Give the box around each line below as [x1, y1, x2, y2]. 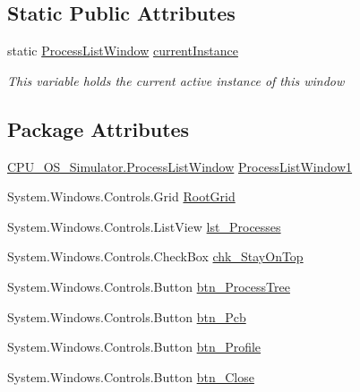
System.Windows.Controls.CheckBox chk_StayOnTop [7, 247, 304, 266]
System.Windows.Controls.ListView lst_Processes [7, 217, 281, 235]
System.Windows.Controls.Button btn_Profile [7, 337, 261, 356]
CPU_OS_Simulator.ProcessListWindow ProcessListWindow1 [7, 157, 353, 175]
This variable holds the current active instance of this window [7, 71, 345, 89]
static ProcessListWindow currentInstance [7, 41, 238, 60]
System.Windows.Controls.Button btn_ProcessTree [7, 277, 290, 295]
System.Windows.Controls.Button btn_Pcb [7, 307, 246, 326]
